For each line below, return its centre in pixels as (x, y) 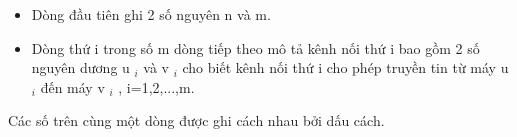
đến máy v (72, 86)
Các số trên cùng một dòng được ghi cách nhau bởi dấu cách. (196, 120)
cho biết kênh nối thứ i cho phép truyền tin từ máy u (345, 67)
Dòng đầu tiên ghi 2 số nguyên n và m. (151, 14)
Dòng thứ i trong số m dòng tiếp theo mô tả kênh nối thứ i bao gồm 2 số (255, 47)
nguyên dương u (80, 67)
